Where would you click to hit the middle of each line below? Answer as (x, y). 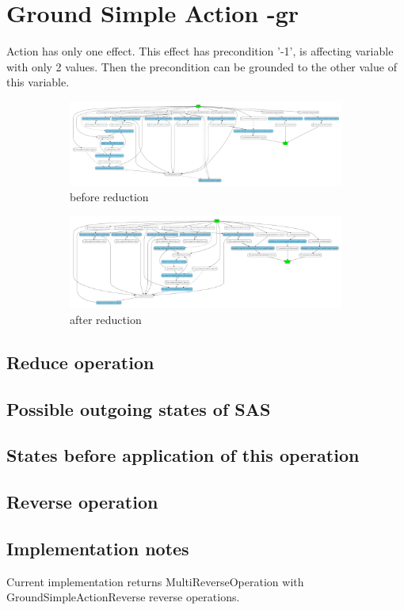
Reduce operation (80, 362)
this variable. (38, 82)
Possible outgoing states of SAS (139, 408)
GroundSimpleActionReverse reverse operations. (123, 597)
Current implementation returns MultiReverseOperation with (155, 581)
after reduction (106, 319)
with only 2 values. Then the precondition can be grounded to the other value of (202, 66)
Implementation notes (98, 548)
